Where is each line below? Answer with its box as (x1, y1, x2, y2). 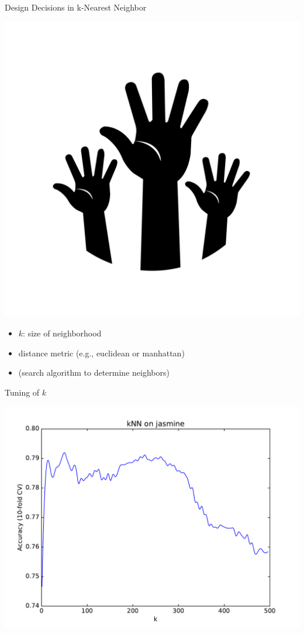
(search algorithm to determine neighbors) (18, 366, 170, 379)
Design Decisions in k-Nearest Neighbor (5, 1, 147, 13)
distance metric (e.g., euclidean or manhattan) (18, 346, 185, 359)
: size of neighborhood (23, 327, 102, 339)
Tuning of (5, 386, 40, 398)
